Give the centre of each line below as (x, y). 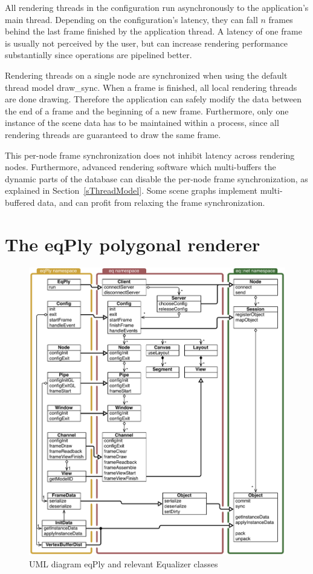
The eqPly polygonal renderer (133, 244)
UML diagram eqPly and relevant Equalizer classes (124, 563)
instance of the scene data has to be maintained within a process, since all (142, 123)
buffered (20, 202)
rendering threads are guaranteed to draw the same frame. (113, 134)
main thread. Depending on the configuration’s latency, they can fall (131, 19)
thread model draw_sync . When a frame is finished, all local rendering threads (151, 87)
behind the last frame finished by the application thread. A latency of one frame (153, 31)
